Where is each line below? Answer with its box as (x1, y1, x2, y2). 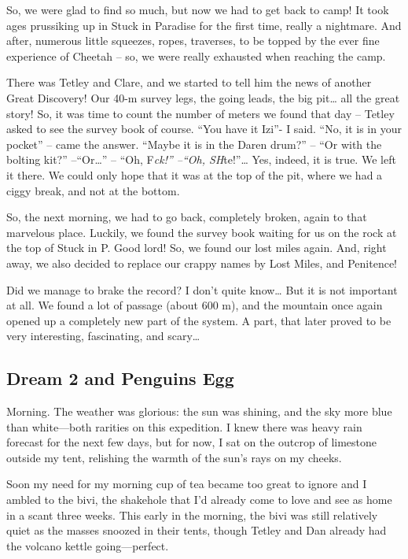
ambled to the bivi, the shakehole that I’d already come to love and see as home (6, 491, 392, 508)
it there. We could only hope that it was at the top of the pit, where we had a (6, 166, 383, 183)
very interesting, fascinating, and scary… (6, 328, 200, 344)
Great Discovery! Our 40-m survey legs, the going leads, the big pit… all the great (6, 89, 400, 106)
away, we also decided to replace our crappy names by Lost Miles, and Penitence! (6, 254, 397, 271)
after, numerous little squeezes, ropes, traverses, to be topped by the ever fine (6, 32, 380, 49)
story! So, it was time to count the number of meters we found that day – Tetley (6, 105, 395, 121)
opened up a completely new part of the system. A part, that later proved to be (6, 312, 391, 328)
